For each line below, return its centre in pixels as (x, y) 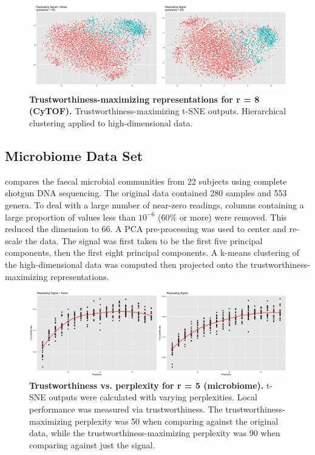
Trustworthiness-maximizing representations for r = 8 (144, 99)
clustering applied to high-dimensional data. (111, 122)
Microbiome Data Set (74, 155)
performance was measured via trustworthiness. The (126, 409)
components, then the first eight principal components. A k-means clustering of (152, 252)
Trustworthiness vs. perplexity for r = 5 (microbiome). (147, 385)
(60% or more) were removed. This (222, 217)
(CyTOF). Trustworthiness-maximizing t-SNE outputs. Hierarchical (158, 111)
